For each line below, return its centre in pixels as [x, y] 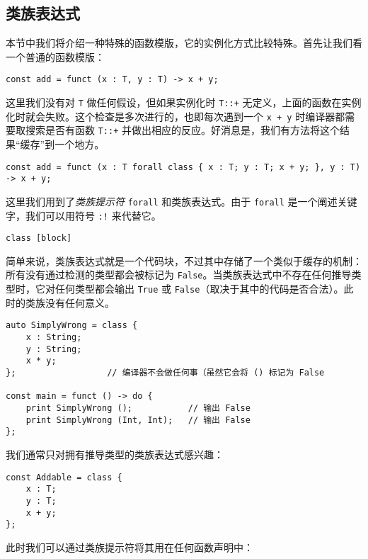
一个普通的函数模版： [55, 56]
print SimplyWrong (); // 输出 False [138, 408]
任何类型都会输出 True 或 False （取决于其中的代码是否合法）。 [199, 289]
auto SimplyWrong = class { [72, 326]
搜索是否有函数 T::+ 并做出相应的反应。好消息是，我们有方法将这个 [182, 130]
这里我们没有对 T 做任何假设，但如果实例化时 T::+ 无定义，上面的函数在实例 [184, 102]
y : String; [54, 349]
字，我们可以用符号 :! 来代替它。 [84, 215]
